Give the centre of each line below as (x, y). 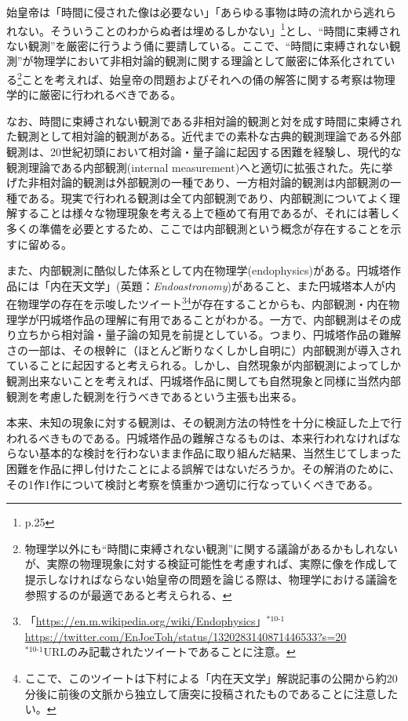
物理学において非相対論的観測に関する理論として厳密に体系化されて (209, 61)
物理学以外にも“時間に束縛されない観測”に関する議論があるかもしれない (211, 548)
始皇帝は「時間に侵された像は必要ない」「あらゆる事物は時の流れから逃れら (201, 12)
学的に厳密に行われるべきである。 (94, 95)
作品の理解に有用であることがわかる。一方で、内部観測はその (231, 319)
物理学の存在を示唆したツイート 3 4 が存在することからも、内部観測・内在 (203, 303)
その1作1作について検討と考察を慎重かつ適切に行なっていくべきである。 (193, 484)
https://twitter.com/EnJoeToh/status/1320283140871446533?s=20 (186, 636)
